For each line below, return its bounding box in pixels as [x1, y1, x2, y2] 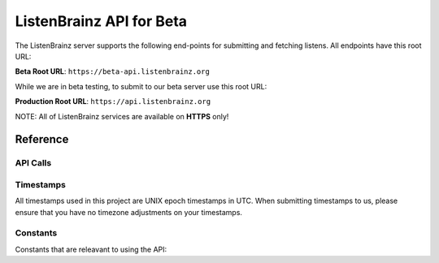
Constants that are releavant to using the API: [15, 244, 167, 254]
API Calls [15, 157, 52, 169]
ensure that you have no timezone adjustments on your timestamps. [15, 207, 243, 217]
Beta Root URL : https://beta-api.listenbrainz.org [15, 67, 211, 76]
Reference [15, 132, 69, 146]
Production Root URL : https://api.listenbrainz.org [15, 97, 211, 106]
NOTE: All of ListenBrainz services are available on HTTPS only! [15, 111, 229, 121]
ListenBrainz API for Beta [15, 12, 187, 30]
